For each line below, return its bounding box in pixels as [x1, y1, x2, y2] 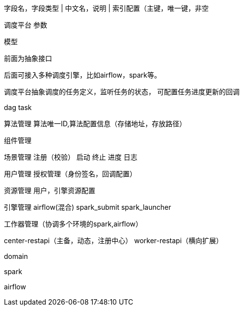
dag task [4, 103, 32, 112]
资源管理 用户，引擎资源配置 [4, 186, 95, 195]
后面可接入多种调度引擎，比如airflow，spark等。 [4, 71, 162, 79]
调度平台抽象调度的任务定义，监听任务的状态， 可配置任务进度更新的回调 [4, 87, 240, 96]
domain [4, 252, 28, 260]
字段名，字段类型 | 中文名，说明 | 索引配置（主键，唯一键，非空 [4, 4, 209, 12]
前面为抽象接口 [4, 54, 52, 62]
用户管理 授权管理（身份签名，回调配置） [4, 169, 136, 178]
